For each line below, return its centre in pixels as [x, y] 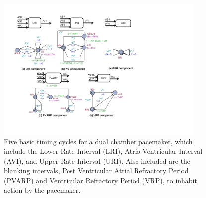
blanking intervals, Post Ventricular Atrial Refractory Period [96, 171]
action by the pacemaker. [42, 190]
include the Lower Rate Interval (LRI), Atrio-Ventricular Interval [103, 151]
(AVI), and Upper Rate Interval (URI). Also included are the [97, 161]
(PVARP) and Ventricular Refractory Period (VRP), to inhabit [101, 180]
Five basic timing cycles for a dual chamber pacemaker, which [98, 141]
